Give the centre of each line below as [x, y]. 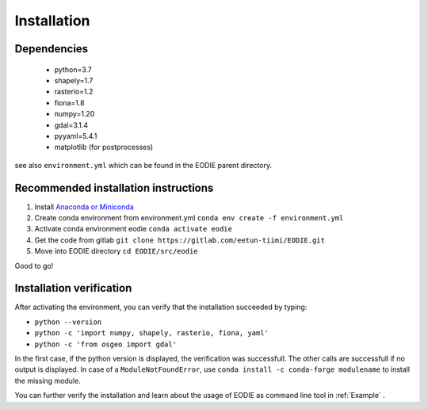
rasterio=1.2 [74, 92]
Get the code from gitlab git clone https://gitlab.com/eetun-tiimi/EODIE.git [180, 240]
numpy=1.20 [75, 114]
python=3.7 [73, 69]
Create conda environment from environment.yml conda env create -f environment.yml [189, 217]
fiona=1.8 [69, 102]
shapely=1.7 [74, 80]
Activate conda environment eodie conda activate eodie [134, 229]
